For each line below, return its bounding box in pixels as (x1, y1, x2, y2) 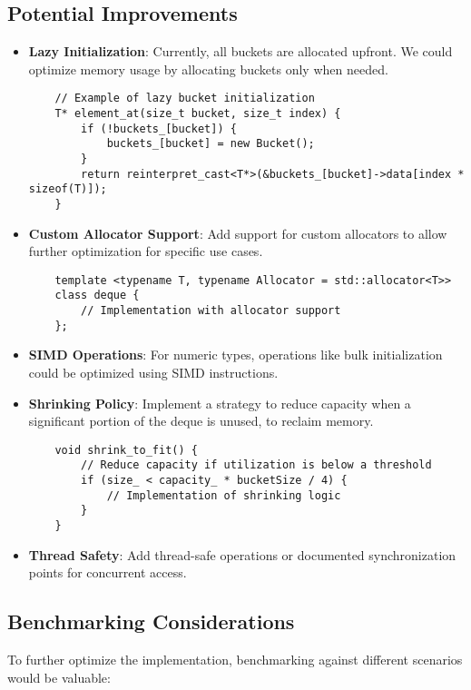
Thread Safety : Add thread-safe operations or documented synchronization (28, 545, 456, 564)
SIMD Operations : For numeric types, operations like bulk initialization (28, 345, 443, 364)
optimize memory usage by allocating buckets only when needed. (28, 59, 388, 78)
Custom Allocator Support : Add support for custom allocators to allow (28, 223, 447, 242)
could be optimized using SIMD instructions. (28, 363, 279, 382)
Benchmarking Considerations (7, 607, 295, 636)
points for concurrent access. (28, 563, 187, 582)
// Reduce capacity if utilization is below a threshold (81, 458, 432, 472)
